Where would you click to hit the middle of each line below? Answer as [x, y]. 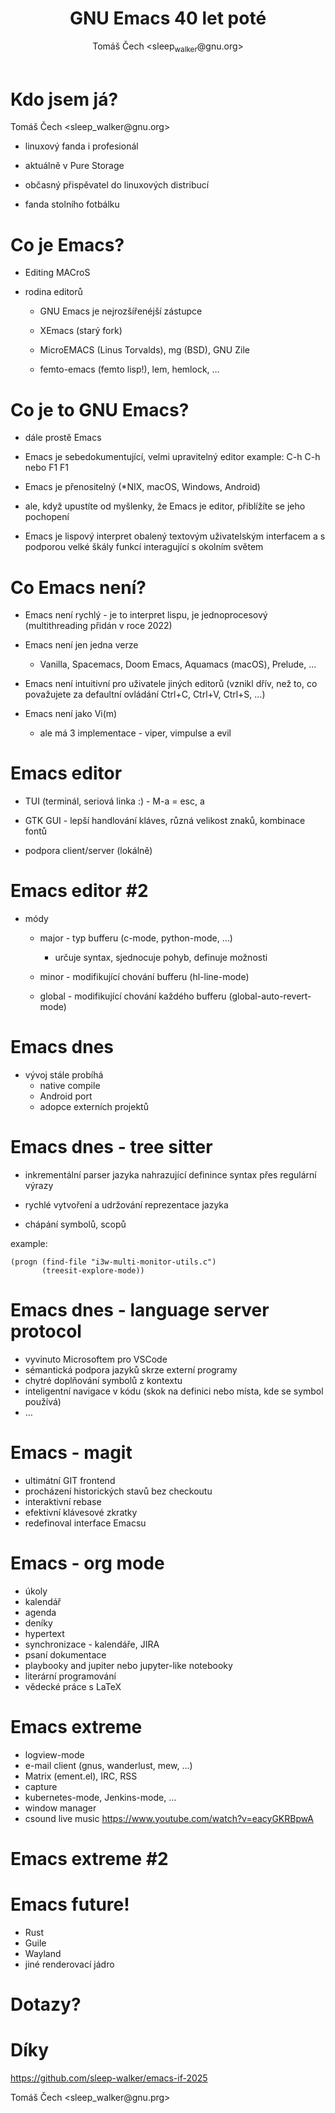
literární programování [70, 1676]
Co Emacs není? [78, 587]
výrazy [39, 1186]
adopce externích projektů [94, 1107]
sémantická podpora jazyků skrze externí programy [131, 1369]
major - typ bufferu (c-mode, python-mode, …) [136, 938]
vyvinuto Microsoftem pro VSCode [96, 1359]
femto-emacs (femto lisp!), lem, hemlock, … [129, 369]
